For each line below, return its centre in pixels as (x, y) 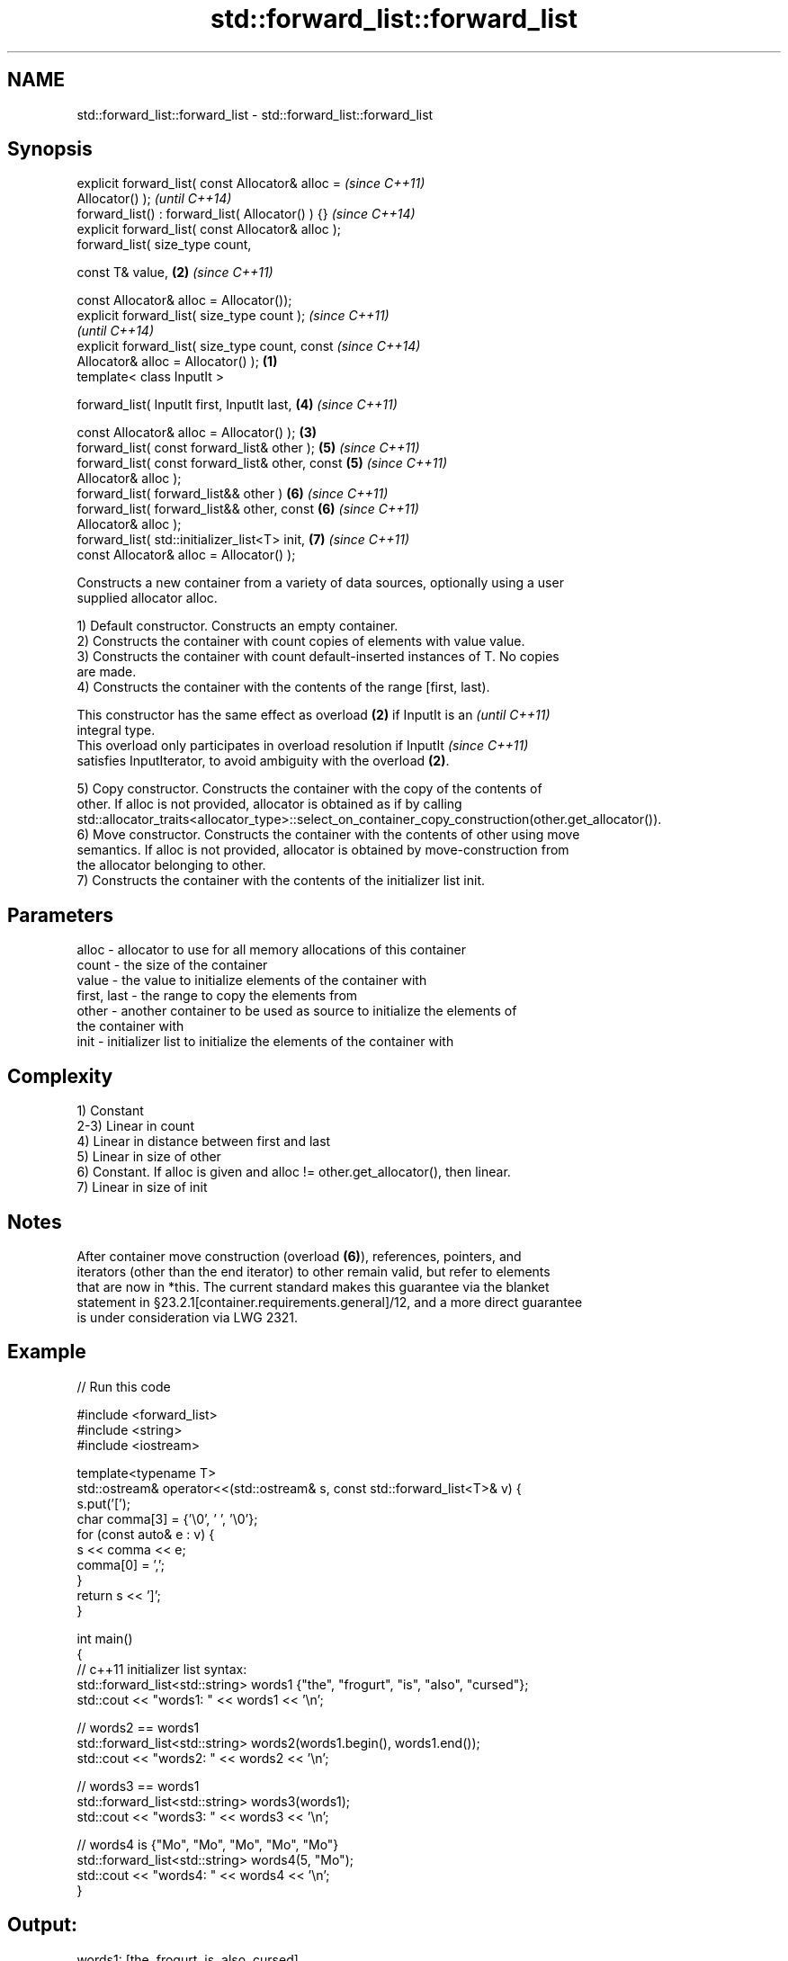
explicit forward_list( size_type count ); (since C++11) (233, 316)
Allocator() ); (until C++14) (154, 199)
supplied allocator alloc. (147, 598)
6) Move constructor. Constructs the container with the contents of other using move (328, 835)
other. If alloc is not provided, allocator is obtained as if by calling (269, 804)
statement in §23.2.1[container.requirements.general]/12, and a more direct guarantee (330, 1302)
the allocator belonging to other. (171, 865)
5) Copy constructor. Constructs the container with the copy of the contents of (309, 789)
